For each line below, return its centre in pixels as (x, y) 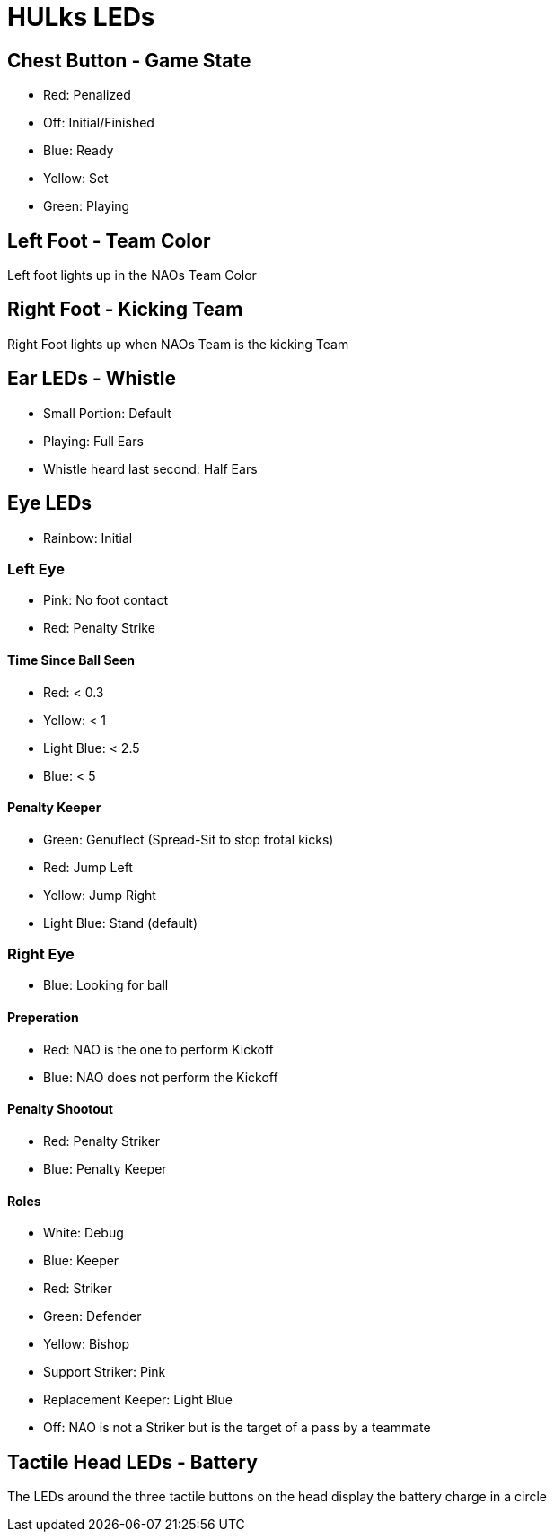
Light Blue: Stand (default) (120, 923)
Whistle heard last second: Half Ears (150, 468)
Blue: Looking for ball (106, 985)
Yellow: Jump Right (100, 895)
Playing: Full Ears (93, 441)
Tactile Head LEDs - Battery (132, 1462)
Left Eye (36, 568)
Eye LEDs (50, 503)
